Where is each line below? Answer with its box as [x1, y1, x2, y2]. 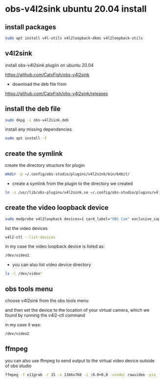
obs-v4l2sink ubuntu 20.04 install [5, 3, 147, 15]
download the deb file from [12, 81, 67, 87]
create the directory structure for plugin [5, 162, 85, 168]
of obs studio [5, 362, 32, 369]
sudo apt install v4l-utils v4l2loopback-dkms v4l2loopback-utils [5, 36, 143, 40]
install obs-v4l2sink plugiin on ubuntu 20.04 [5, 62, 94, 68]
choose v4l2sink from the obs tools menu [5, 298, 89, 303]
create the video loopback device [5, 203, 109, 212]
